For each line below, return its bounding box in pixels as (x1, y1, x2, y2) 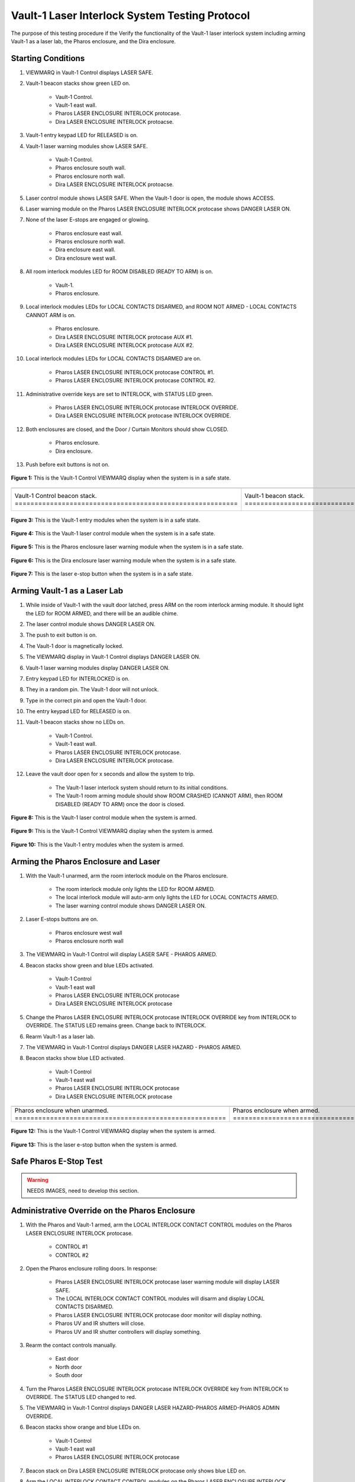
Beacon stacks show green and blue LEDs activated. (25, 962, 154, 969)
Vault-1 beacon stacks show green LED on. (25, 80, 130, 87)
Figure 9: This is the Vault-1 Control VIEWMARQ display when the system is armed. (11, 828, 214, 835)
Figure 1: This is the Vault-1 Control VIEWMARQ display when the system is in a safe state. (11, 474, 231, 481)
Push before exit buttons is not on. (25, 461, 109, 468)
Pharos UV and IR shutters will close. (55, 1320, 145, 1327)
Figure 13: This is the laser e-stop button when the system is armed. (11, 1141, 177, 1148)
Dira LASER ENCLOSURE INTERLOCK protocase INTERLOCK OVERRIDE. (55, 412, 231, 419)
